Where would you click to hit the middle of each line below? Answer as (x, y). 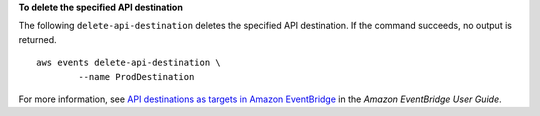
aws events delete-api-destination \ (129, 63)
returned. (37, 39)
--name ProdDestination (136, 76)
